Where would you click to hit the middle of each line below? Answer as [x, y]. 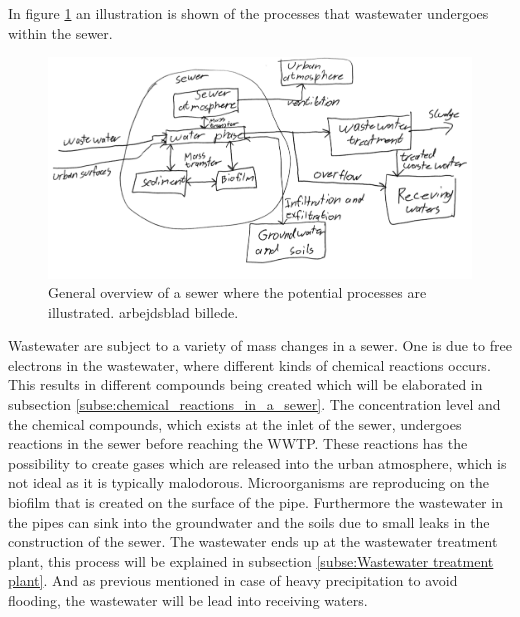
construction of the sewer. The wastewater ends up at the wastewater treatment [253, 541]
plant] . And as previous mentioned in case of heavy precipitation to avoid [233, 580]
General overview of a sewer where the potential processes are [237, 292]
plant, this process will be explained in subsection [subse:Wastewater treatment [251, 560]
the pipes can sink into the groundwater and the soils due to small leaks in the [249, 521]
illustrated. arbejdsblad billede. [143, 311]
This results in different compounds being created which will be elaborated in [245, 384]
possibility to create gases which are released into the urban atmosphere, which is [257, 462]
